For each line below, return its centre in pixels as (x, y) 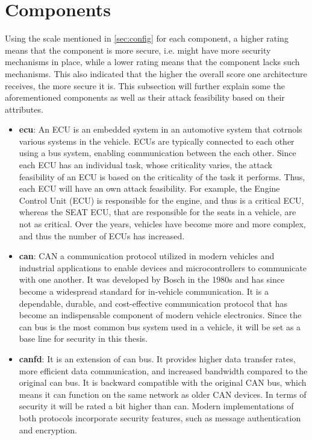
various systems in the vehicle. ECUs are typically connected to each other (157, 141)
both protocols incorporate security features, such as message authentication (160, 417)
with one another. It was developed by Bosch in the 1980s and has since (152, 279)
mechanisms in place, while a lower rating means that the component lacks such (152, 62)
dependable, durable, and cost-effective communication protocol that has (153, 303)
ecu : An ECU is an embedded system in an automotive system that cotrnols (161, 129)
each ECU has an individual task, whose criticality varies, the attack (145, 165)
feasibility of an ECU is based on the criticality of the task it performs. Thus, (162, 176)
